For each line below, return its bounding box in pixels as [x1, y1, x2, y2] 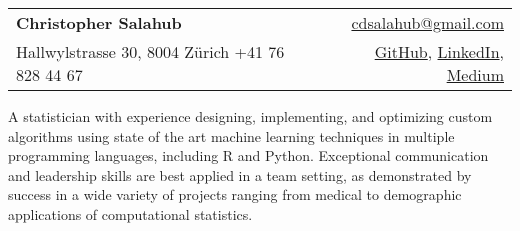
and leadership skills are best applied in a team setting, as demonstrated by [8, 164, 472, 185]
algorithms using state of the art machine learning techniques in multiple [8, 125, 455, 146]
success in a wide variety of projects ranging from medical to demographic [8, 184, 462, 205]
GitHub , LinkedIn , [374, 40, 504, 63]
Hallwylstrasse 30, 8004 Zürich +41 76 [16, 40, 285, 63]
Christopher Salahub [16, 11, 182, 34]
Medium [446, 63, 504, 86]
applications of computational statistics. [8, 203, 253, 224]
